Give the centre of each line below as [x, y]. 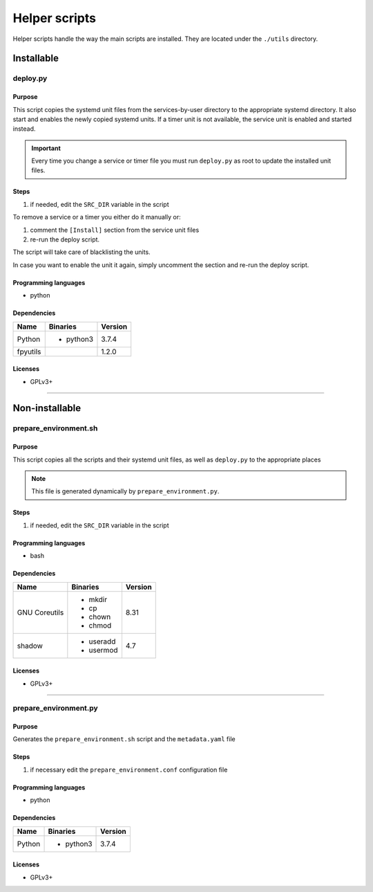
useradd [102, 641]
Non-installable [47, 408]
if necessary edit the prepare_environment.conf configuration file [129, 770]
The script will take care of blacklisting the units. [82, 252]
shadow [30, 646]
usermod [103, 650]
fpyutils [29, 352]
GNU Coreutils [40, 612]
